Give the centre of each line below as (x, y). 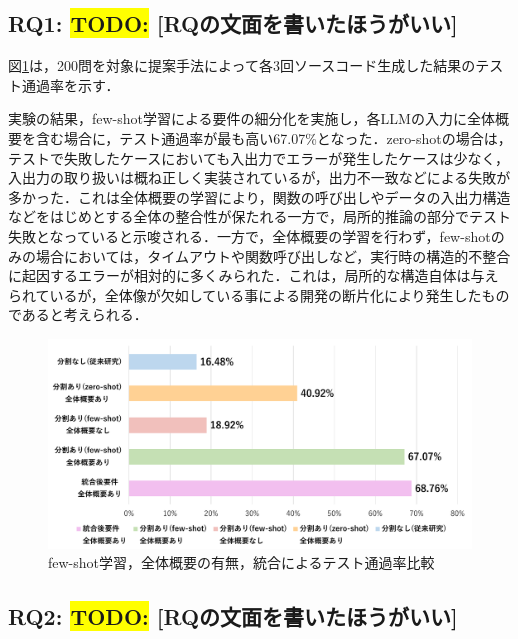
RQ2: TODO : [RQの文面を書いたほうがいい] (233, 616)
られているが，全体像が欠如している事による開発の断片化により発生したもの (259, 294)
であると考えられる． (78, 314)
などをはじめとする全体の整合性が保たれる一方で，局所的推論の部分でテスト (260, 216)
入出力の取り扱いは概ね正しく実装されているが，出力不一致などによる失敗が (259, 177)
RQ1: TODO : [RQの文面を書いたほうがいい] (233, 23)
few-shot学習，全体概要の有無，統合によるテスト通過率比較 (241, 562)
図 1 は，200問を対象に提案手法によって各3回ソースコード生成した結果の (242, 65)
